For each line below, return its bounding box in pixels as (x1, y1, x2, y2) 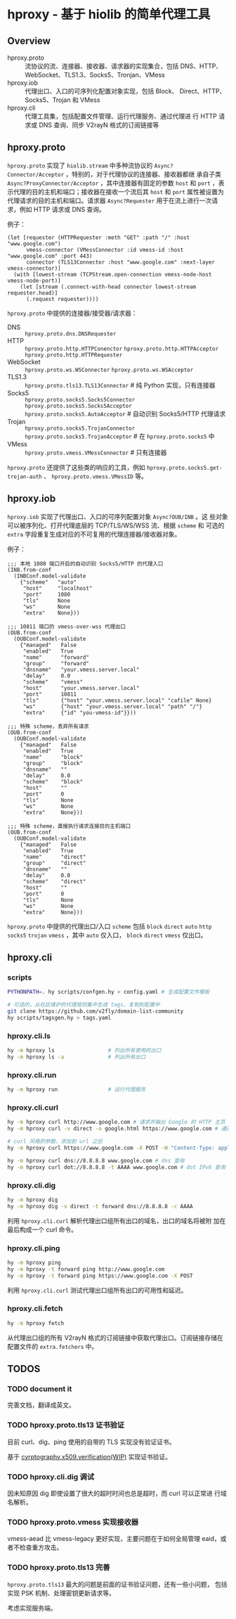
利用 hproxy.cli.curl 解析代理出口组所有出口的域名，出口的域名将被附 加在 (7, 1216, 226, 1224)
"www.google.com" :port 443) (7, 252, 93, 260)
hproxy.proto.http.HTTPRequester (25, 351, 123, 359)
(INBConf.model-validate (13, 572, 86, 580)
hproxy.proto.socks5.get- (146, 464, 223, 471)
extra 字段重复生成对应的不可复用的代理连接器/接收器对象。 (7, 530, 181, 538)
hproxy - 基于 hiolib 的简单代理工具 (7, 6, 211, 23)
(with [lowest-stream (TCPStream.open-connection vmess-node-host (13, 271, 212, 278)
